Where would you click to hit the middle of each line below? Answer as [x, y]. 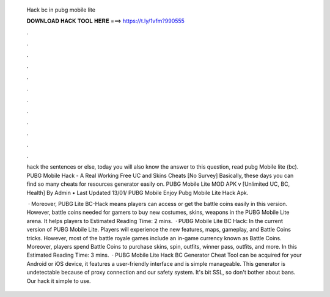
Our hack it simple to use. [59, 280]
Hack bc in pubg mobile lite [61, 10]
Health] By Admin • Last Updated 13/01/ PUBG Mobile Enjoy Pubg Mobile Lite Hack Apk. [137, 193]
